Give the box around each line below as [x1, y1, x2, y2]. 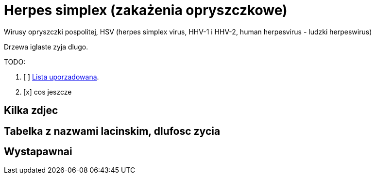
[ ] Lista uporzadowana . [23, 72, 99, 81]
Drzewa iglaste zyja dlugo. [4, 42, 88, 51]
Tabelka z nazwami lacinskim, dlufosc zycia [4, 125, 221, 137]
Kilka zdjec [4, 104, 58, 117]
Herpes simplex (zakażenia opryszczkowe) [4, 2, 288, 18]
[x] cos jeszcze [23, 87, 72, 96]
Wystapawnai [4, 146, 72, 158]
